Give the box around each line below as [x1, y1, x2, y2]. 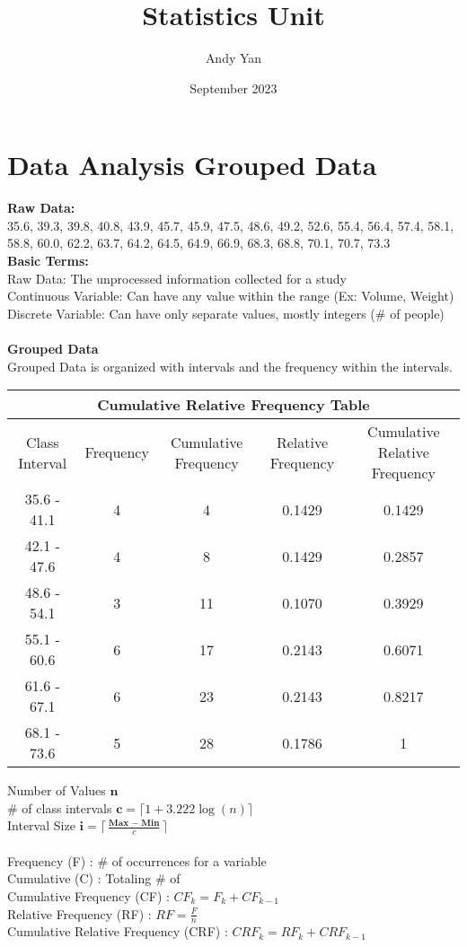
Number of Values [7, 781, 106, 800]
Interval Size [7, 816, 75, 835]
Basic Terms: [7, 251, 89, 270]
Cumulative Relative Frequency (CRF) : [7, 922, 228, 941]
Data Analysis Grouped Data [7, 146, 377, 183]
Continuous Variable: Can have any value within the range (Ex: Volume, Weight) [7, 286, 454, 305]
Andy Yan [205, 48, 262, 67]
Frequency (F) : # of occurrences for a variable [7, 851, 267, 870]
